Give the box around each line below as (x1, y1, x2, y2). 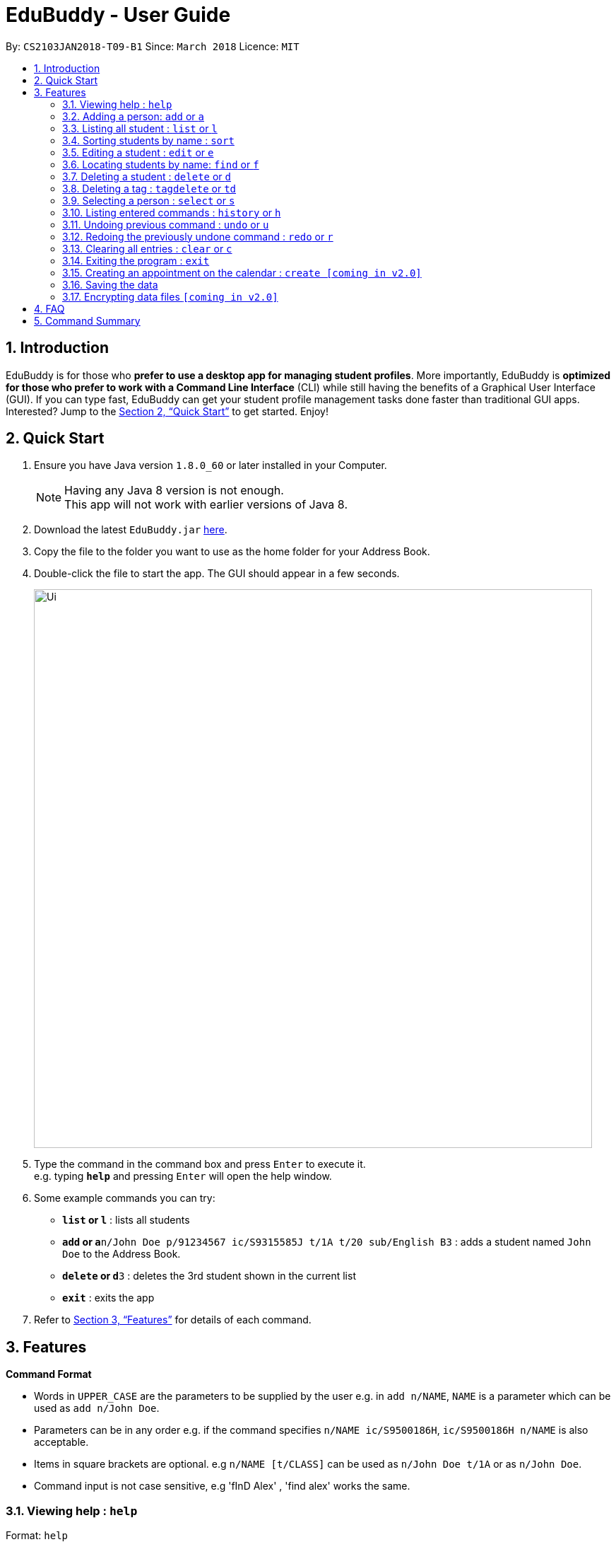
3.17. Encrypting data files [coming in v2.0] (62, 290, 278, 303)
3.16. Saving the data (62, 278, 158, 291)
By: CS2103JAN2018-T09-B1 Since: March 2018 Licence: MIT (6, 40, 300, 52)
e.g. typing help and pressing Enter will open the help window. (34, 1170, 332, 1183)
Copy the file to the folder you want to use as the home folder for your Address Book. (34, 545, 430, 558)
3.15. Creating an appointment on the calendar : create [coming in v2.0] (62, 266, 422, 279)
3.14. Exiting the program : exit (62, 254, 210, 267)
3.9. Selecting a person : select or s (62, 194, 235, 207)
